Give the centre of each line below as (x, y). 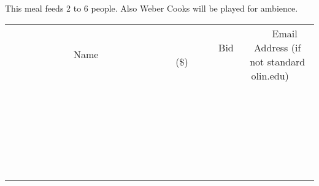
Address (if (278, 47)
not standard (278, 61)
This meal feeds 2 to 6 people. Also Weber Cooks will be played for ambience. (152, 8)
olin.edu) (270, 75)
